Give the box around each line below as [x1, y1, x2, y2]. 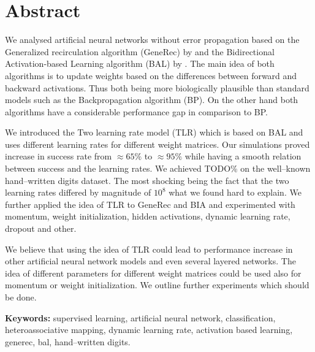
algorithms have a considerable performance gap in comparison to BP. [5, 105, 268, 118]
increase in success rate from [5, 150, 112, 163]
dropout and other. [5, 222, 77, 235]
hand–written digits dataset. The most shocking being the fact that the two [5, 174, 289, 186]
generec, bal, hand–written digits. [5, 335, 131, 348]
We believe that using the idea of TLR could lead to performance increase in [5, 242, 293, 255]
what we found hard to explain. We [169, 186, 302, 199]
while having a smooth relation [184, 150, 302, 163]
